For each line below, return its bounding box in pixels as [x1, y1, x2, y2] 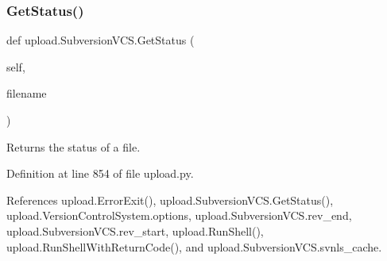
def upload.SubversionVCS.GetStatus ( [6, 32, 195, 48]
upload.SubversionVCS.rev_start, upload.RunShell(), [6, 222, 264, 239]
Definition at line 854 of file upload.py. [6, 165, 194, 182]
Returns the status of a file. [6, 138, 141, 155]
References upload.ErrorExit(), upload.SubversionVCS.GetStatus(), [6, 191, 334, 208]
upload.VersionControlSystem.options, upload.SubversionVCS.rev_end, [6, 207, 352, 224]
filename [6, 85, 47, 102]
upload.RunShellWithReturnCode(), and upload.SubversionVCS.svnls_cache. [6, 238, 382, 255]
